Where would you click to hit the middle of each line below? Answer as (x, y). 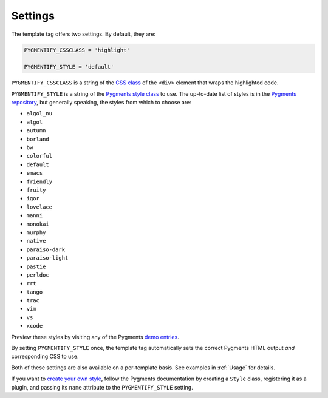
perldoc (38, 275)
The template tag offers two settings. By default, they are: (84, 34)
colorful (39, 156)
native (36, 241)
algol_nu (39, 113)
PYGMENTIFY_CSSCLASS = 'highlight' (77, 50)
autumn (36, 131)
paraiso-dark (46, 249)
